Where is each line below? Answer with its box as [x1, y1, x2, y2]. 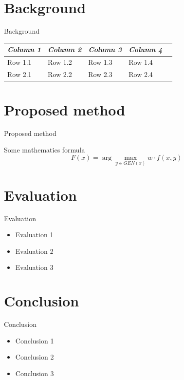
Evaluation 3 [15, 262, 54, 272]
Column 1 [7, 44, 41, 55]
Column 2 [48, 44, 82, 55]
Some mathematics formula [4, 144, 85, 154]
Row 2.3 [88, 69, 112, 79]
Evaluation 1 [15, 229, 54, 240]
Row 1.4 [129, 57, 153, 67]
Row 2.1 [7, 69, 32, 79]
